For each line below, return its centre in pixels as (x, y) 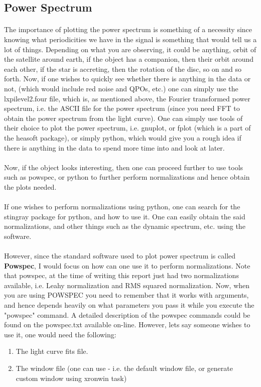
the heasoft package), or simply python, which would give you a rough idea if (123, 137)
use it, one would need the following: (60, 334)
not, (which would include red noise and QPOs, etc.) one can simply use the (121, 88)
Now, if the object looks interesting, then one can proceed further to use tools (124, 167)
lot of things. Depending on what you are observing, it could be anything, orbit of (130, 49)
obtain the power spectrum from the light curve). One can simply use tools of (123, 118)
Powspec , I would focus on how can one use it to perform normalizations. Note (127, 265)
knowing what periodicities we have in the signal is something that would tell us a (130, 39)
